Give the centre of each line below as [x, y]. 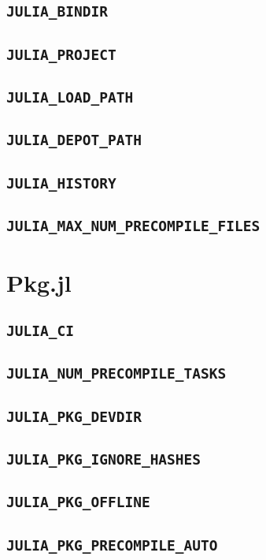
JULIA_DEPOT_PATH [74, 140]
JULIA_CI [40, 330]
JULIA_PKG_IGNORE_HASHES [104, 459]
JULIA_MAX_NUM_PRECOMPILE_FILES [133, 226]
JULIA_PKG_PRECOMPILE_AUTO [112, 545]
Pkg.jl [39, 283]
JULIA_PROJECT [61, 54]
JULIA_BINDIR [57, 12]
